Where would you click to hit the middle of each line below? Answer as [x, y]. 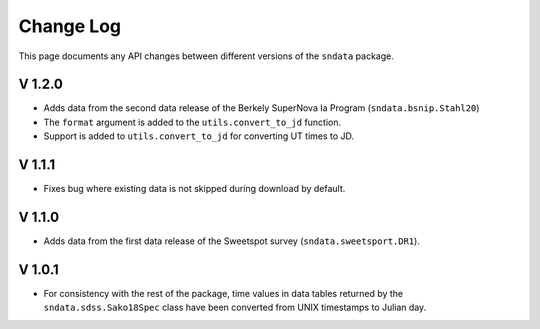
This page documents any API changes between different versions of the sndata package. [206, 56]
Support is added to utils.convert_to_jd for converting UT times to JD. [199, 136]
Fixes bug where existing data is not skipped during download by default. [194, 189]
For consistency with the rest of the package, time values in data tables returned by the [223, 293]
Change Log [70, 26]
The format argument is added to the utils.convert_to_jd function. [192, 122]
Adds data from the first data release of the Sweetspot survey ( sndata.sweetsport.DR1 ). [231, 241]
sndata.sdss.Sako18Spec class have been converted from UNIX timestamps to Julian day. [235, 307]
